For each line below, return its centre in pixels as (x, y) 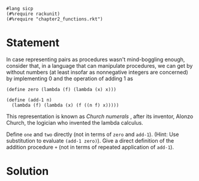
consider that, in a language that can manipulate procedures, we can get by (99, 65)
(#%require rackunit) (33, 14)
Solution (28, 171)
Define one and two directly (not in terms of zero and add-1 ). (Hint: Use (93, 134)
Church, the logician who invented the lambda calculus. (75, 122)
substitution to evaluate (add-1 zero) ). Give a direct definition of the (90, 140)
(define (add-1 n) (29, 100)
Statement (33, 43)
